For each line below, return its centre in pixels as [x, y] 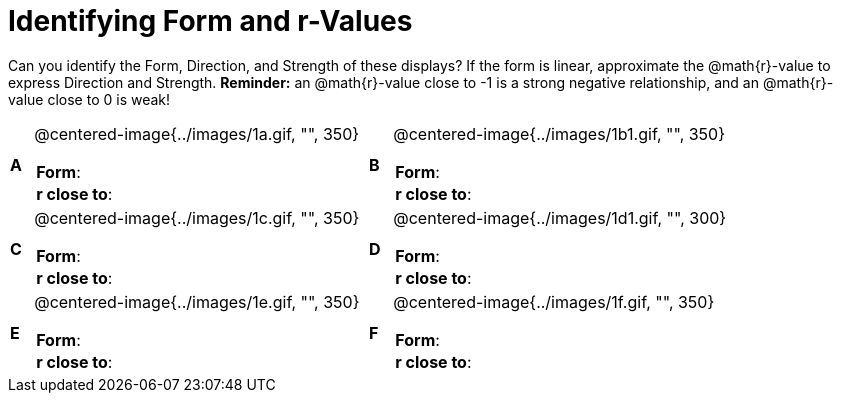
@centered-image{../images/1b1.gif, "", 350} [559, 133]
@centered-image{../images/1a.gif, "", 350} [197, 133]
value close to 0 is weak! [89, 99]
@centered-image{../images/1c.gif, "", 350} [197, 217]
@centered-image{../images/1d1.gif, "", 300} [560, 217]
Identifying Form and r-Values [210, 21]
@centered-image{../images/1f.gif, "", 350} [554, 301]
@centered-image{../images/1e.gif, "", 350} [197, 301]
